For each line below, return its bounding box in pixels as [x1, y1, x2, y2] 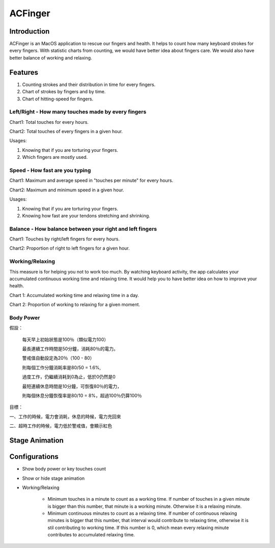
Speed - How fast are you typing [9, 167, 91, 174]
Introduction [9, 27, 50, 36]
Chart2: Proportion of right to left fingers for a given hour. [9, 245, 130, 252]
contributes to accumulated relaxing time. [47, 532, 135, 538]
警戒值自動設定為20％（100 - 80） [22, 355, 95, 361]
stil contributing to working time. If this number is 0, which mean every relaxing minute [47, 525, 229, 531]
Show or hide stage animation [22, 475, 85, 481]
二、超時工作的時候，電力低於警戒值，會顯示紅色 [9, 423, 112, 429]
